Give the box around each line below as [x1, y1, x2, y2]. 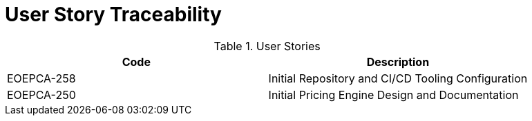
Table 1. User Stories [213, 38, 321, 53]
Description [366, 54, 430, 69]
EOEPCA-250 [7, 87, 76, 102]
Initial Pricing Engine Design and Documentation [268, 87, 519, 102]
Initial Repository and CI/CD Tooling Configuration [268, 71, 528, 85]
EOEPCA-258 [7, 71, 76, 85]
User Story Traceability [5, 3, 222, 26]
